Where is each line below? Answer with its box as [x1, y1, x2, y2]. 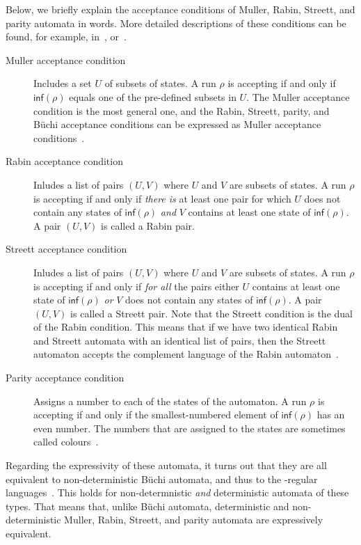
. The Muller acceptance [246, 89, 350, 104]
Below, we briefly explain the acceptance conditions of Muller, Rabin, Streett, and [6, 2, 355, 16]
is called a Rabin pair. [101, 218, 195, 232]
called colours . [33, 434, 99, 449]
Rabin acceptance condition [6, 154, 123, 168]
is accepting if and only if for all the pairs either [33, 278, 239, 293]
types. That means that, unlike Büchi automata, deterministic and [6, 498, 289, 513]
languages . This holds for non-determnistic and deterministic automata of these [6, 485, 349, 500]
